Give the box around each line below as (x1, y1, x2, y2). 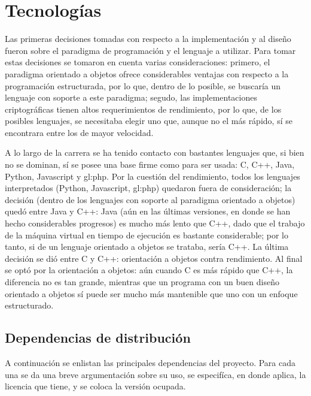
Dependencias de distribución (5, 328, 191, 347)
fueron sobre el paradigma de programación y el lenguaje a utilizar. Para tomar (5, 44, 296, 56)
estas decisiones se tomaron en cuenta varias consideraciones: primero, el (5, 56, 270, 68)
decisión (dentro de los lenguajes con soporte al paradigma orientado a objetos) (5, 193, 295, 205)
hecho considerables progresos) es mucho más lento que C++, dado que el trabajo (5, 217, 305, 229)
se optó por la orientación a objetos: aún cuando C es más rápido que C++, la (5, 264, 293, 276)
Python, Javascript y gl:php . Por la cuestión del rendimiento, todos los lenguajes (5, 170, 300, 182)
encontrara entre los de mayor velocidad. (5, 126, 154, 138)
